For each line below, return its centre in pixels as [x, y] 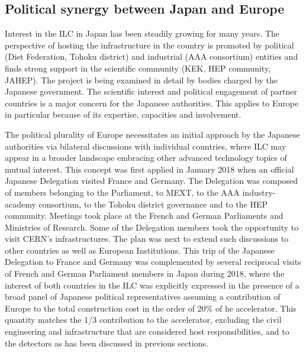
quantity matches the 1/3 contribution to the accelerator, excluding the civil [143, 320]
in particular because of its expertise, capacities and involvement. [123, 114]
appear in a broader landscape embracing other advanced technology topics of [146, 158]
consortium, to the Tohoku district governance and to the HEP [153, 204]
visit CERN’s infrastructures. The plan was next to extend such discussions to [147, 239]
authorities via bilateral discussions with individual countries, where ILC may [146, 146]
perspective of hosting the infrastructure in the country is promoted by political [149, 45]
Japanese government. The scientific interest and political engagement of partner [151, 91]
